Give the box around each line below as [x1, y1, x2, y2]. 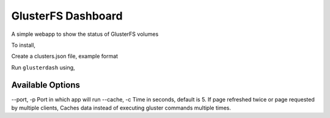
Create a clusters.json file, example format [11, 52, 119, 60]
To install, [11, 41, 36, 49]
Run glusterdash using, [11, 64, 76, 71]
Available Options [11, 80, 81, 90]
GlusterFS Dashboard [11, 9, 123, 23]
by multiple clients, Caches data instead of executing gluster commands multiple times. [11, 104, 232, 112]
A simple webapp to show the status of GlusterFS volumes [11, 30, 159, 38]
